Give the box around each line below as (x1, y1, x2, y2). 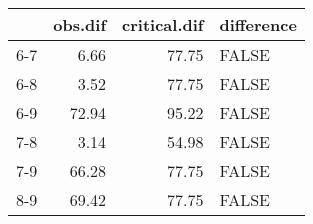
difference (219, 13, 297, 36)
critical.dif (122, 13, 204, 36)
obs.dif (53, 13, 107, 36)
